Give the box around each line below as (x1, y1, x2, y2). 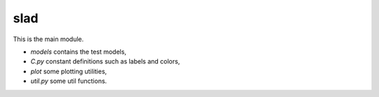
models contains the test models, (30, 47, 126, 56)
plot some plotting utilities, (30, 67, 107, 75)
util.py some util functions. (30, 77, 107, 85)
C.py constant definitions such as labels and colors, (30, 57, 180, 66)
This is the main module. (13, 35, 84, 43)
